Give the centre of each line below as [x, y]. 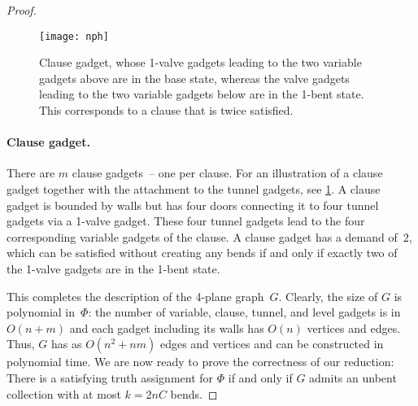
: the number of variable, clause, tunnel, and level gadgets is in [244, 312]
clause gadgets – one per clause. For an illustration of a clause [227, 173]
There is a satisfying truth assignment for [110, 377]
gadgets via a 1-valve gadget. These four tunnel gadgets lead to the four [186, 221]
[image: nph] [74, 36]
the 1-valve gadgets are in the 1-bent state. [113, 268]
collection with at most [64, 393]
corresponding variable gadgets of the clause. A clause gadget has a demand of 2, [209, 236]
